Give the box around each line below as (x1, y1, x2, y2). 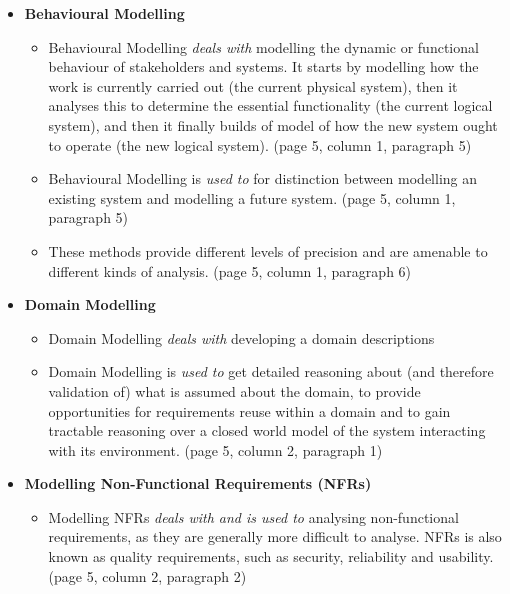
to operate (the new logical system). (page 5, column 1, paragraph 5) (48, 134, 472, 155)
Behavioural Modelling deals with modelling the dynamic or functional (48, 36, 479, 57)
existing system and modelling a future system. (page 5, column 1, (48, 187, 456, 208)
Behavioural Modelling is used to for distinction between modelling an (48, 168, 478, 189)
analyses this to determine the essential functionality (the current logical (48, 95, 493, 116)
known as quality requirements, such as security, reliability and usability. (48, 546, 494, 567)
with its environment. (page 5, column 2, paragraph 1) (48, 439, 383, 460)
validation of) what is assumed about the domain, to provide (48, 380, 421, 401)
